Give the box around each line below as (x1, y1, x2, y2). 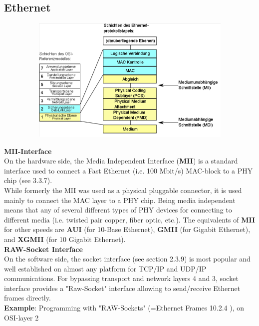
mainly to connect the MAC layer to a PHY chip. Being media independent (4, 194, 236, 205)
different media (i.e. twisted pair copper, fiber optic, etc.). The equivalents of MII (4, 214, 256, 224)
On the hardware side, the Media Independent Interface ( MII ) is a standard (4, 155, 238, 166)
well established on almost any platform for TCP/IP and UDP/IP (4, 263, 207, 273)
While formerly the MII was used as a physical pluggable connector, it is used (4, 184, 242, 195)
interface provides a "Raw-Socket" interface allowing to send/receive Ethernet (4, 282, 241, 293)
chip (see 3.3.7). (4, 175, 52, 185)
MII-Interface (4, 145, 52, 156)
